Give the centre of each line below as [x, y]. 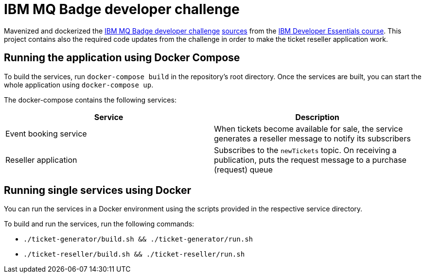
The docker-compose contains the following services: [90, 100]
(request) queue [243, 169]
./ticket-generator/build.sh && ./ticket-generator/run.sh [138, 239]
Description [317, 117]
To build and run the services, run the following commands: [99, 224]
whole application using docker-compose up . [79, 85]
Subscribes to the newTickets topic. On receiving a [305, 150]
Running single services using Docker [98, 190]
